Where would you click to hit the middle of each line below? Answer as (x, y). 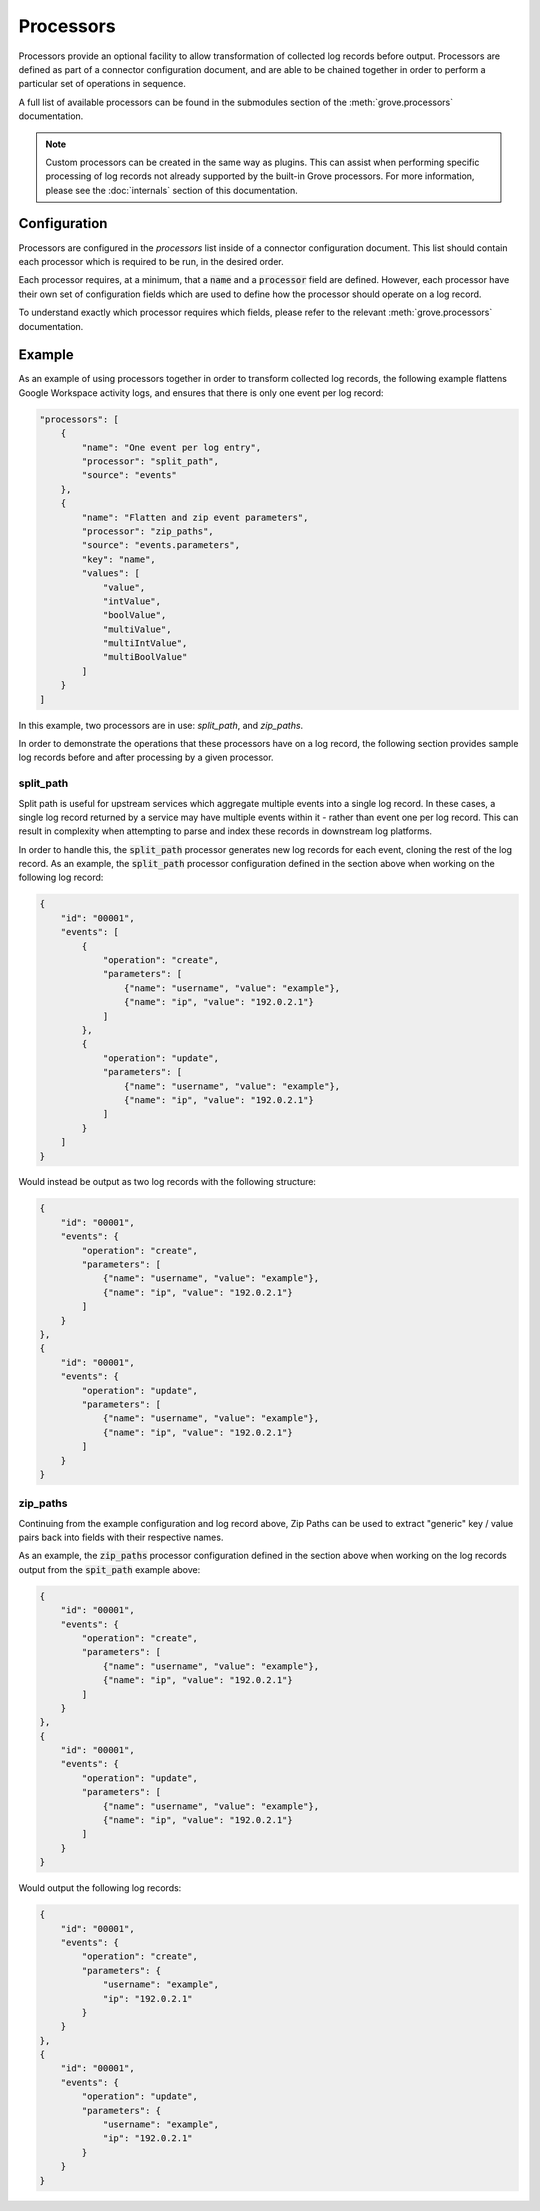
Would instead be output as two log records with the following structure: (167, 1182)
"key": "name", (119, 559)
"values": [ (110, 573)
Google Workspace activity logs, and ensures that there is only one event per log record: (201, 392)
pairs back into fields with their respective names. (121, 1537)
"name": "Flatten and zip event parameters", (195, 517)
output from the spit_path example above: (109, 1569)
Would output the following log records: (100, 1888)
